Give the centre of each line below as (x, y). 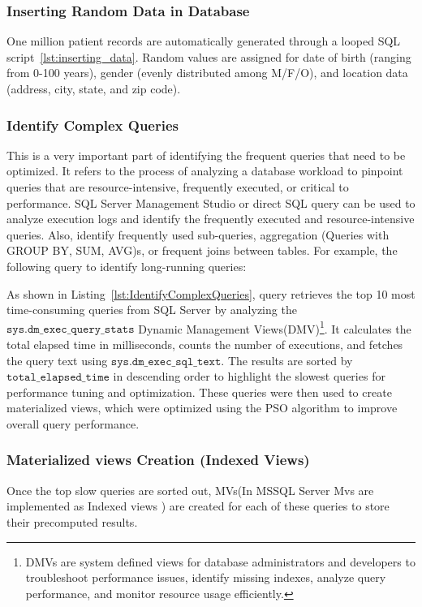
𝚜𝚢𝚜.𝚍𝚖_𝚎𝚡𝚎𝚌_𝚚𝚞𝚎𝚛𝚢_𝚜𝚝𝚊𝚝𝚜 (71, 330)
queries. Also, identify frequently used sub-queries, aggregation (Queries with (198, 234)
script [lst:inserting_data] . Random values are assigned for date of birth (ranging (209, 56)
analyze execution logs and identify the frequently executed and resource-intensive (211, 219)
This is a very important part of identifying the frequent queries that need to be (206, 155)
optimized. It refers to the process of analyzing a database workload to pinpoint (205, 171)
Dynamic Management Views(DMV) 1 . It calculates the (275, 327)
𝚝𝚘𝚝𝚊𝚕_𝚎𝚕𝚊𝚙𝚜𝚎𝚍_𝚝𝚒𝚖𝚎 (58, 378)
